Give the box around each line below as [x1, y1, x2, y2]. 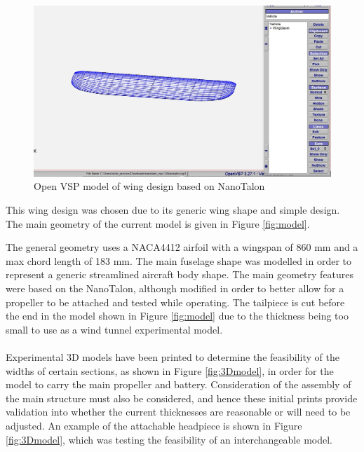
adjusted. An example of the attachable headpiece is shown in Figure [6, 418, 302, 432]
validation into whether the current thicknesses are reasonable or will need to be [6, 404, 351, 419]
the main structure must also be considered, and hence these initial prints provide [6, 390, 358, 405]
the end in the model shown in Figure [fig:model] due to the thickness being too [6, 308, 349, 323]
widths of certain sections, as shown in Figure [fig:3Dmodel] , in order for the [6, 363, 334, 378]
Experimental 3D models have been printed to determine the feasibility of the [6, 350, 339, 364]
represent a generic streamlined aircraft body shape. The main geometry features [6, 267, 354, 282]
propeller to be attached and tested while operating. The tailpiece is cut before [6, 294, 345, 309]
